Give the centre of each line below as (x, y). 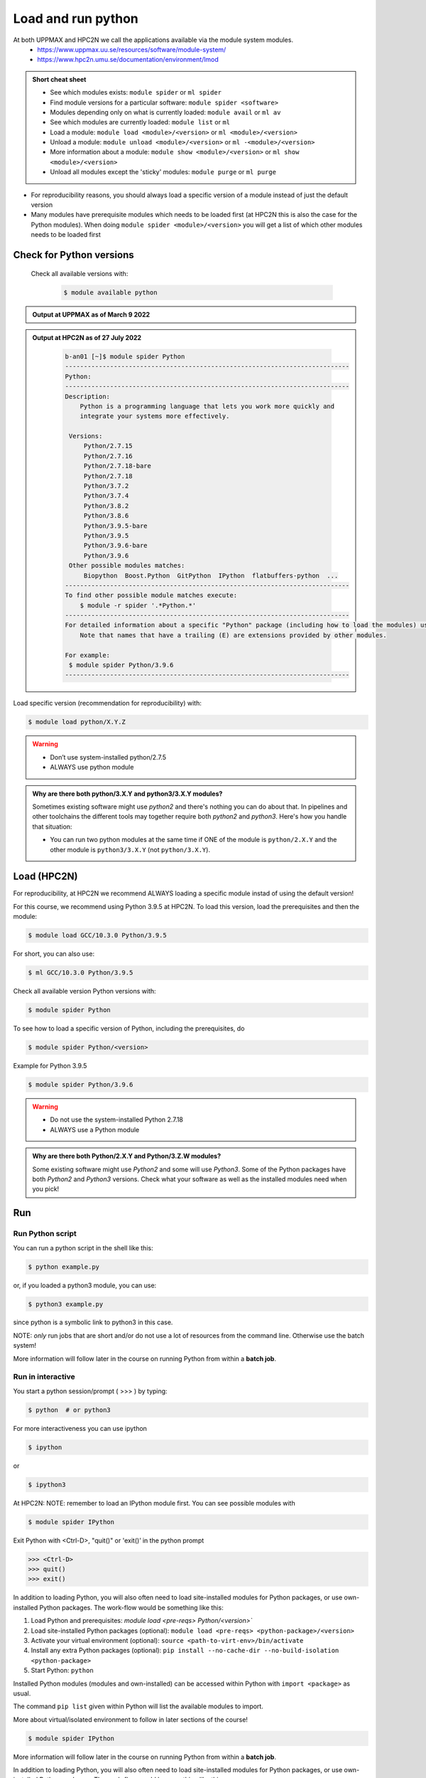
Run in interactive (44, 1377)
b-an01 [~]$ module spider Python (125, 356)
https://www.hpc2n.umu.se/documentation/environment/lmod (128, 60)
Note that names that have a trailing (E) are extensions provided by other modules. (233, 635)
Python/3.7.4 (106, 496)
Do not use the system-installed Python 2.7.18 (117, 1119)
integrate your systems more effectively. (155, 416)
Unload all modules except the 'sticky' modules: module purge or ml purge (163, 172)
